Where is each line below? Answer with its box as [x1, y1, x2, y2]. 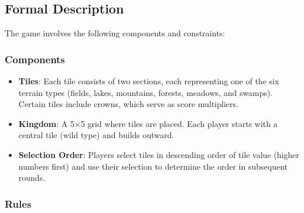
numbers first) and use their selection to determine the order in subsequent [18, 160, 288, 172]
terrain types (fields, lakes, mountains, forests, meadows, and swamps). [18, 86, 273, 98]
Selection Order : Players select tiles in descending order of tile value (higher [18, 148, 299, 160]
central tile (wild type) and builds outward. [18, 129, 175, 141]
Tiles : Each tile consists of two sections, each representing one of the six [18, 75, 279, 87]
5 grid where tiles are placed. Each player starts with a [80, 117, 278, 129]
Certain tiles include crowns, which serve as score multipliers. [18, 98, 238, 110]
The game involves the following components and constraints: [5, 27, 225, 39]
